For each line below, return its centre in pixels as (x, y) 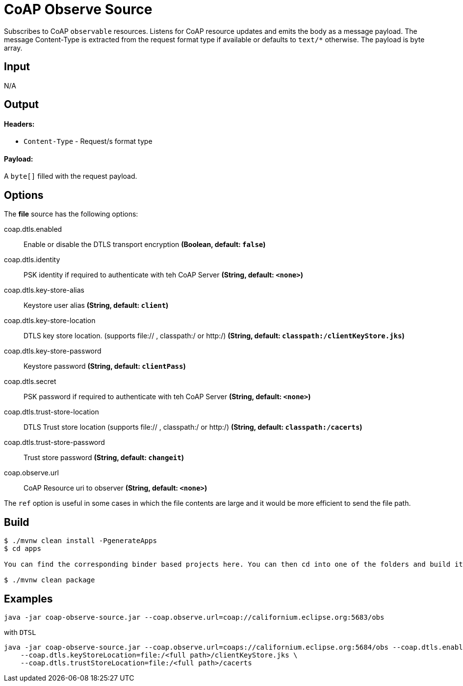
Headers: (19, 124)
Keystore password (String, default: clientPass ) (105, 366)
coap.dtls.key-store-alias (44, 290)
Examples (28, 599)
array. (13, 48)
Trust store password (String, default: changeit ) (104, 458)
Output (21, 105)
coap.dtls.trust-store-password (54, 442)
